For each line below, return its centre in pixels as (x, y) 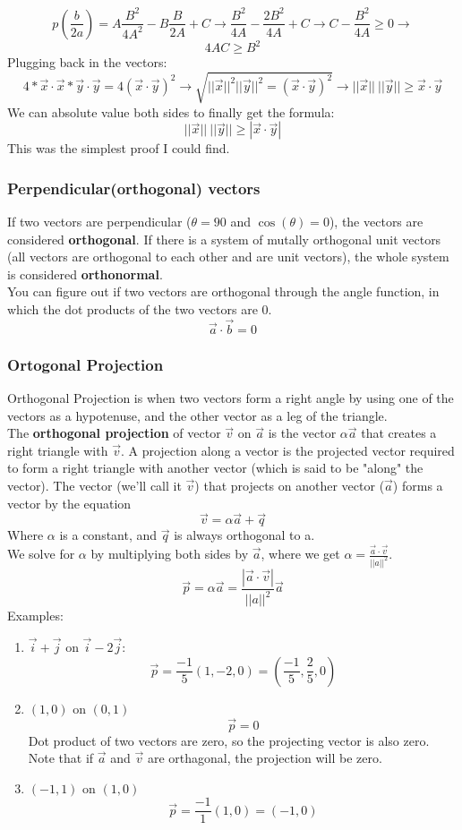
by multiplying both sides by (170, 554)
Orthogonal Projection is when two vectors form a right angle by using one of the (231, 398)
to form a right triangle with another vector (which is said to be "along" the (215, 468)
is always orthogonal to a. (244, 535)
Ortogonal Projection (86, 364)
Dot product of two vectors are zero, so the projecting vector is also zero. (229, 740)
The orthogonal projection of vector (114, 433)
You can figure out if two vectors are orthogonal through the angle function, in (223, 291)
